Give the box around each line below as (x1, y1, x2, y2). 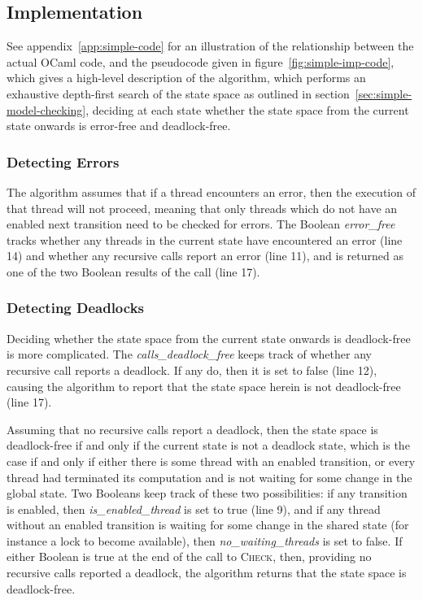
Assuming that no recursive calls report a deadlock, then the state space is (7, 420, 378, 437)
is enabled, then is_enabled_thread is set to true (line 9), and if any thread (7, 500, 381, 517)
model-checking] (7, 101, 86, 118)
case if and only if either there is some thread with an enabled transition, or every (7, 452, 416, 469)
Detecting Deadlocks (7, 298, 144, 318)
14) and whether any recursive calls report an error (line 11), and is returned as (7, 247, 403, 264)
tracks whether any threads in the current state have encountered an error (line (7, 231, 403, 248)
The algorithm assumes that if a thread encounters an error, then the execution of (7, 183, 416, 200)
